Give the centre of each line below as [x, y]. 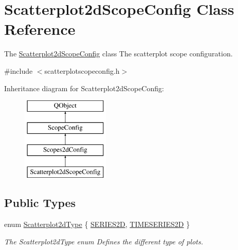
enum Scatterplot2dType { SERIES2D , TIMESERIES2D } [97, 224]
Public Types [40, 203]
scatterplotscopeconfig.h [82, 70]
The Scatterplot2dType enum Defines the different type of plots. [104, 241]
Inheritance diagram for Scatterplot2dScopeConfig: [84, 88]
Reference [40, 29]
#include [19, 70]
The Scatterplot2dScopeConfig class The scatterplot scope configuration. [118, 54]
